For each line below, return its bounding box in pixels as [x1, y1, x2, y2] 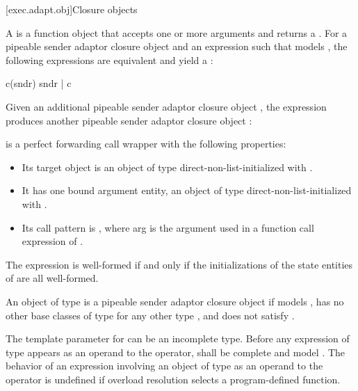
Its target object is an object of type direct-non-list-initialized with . [22, 159, 313, 174]
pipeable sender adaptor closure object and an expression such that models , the [6, 39, 348, 54]
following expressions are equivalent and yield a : [6, 52, 213, 67]
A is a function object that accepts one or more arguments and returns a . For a [6, 25, 348, 40]
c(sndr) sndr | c [6, 76, 72, 90]
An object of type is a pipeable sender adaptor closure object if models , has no [6, 294, 344, 308]
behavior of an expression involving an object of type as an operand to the [6, 358, 323, 373]
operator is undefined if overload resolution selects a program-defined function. [6, 372, 341, 386]
